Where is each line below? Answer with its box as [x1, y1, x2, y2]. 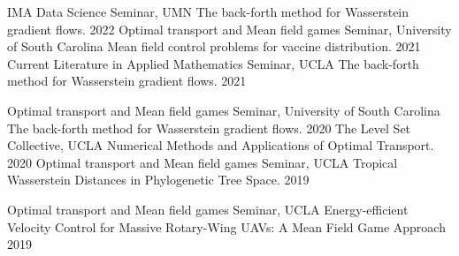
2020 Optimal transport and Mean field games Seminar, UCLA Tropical [7, 153, 398, 171]
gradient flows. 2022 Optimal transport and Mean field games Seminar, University [7, 19, 452, 38]
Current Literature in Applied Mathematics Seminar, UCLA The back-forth [7, 54, 419, 72]
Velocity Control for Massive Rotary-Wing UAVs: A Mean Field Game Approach [7, 217, 446, 236]
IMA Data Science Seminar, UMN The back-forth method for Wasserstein [7, 3, 409, 20]
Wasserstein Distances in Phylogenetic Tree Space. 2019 [7, 170, 310, 189]
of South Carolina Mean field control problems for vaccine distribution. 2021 [7, 37, 421, 56]
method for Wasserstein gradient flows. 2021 [7, 72, 247, 90]
